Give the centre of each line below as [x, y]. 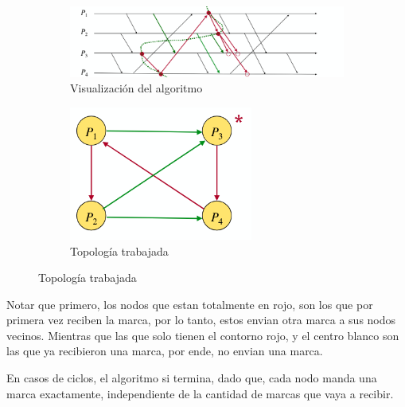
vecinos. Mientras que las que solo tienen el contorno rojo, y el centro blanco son [203, 335]
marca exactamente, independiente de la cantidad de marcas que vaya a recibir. [200, 393]
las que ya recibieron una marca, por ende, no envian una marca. [165, 351]
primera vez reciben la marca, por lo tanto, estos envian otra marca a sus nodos [201, 320]
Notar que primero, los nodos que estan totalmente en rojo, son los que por [190, 304]
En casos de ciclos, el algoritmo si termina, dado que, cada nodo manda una [192, 378]
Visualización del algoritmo [136, 88]
